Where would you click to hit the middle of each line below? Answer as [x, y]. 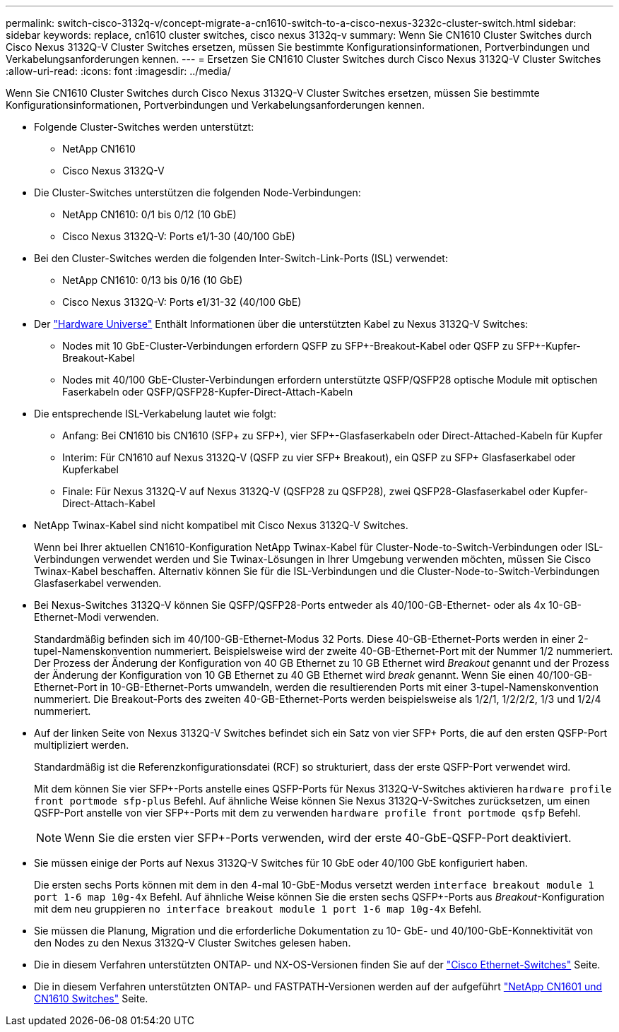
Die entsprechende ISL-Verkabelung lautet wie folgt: [155, 414]
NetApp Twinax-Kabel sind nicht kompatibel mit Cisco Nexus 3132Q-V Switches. [221, 525]
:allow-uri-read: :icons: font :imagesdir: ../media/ [118, 71]
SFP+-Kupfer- [548, 346]
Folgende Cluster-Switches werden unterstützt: [144, 127]
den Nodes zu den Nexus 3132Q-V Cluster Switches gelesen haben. [193, 943]
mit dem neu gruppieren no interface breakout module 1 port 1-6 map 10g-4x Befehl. [258, 909]
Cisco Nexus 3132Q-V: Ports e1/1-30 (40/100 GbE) [179, 236]
